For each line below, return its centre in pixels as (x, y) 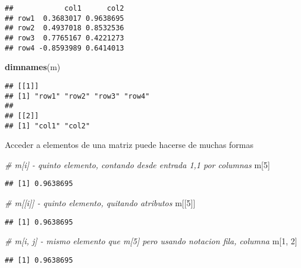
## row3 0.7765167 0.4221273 (65, 38)
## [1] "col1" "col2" (48, 126)
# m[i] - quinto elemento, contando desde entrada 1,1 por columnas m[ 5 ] (137, 164)
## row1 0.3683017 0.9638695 (65, 18)
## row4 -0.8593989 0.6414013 (65, 48)
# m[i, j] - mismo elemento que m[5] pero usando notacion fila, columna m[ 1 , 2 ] (151, 241)
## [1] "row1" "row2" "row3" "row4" (77, 96)
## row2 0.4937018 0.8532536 (65, 28)
